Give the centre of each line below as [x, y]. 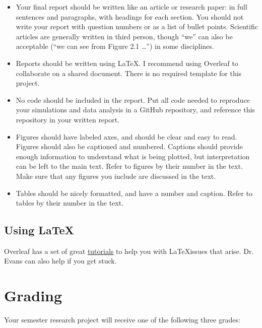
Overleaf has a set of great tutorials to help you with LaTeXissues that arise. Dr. [129, 251]
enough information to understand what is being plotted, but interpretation [133, 156]
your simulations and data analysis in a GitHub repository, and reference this [135, 110]
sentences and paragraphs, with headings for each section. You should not [130, 16]
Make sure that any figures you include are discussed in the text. [116, 176]
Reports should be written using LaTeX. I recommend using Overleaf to [127, 63]
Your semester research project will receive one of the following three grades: [122, 320]
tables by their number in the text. [70, 203]
